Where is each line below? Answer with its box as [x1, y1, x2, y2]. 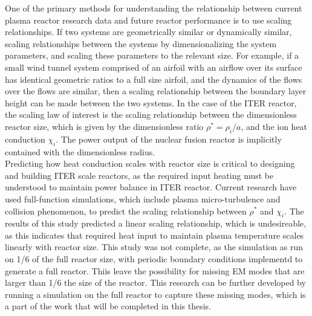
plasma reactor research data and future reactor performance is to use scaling [5, 13, 292, 26]
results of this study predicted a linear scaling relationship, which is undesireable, [5, 217, 307, 230]
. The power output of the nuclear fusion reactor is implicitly [56, 132, 282, 145]
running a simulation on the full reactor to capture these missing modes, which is [5, 288, 306, 300]
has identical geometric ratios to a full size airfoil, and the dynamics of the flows [5, 73, 302, 85]
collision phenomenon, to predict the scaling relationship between [5, 204, 247, 217]
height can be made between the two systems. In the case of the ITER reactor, [5, 96, 297, 109]
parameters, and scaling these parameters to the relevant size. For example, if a [5, 49, 299, 62]
